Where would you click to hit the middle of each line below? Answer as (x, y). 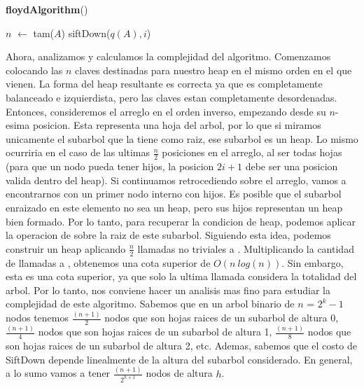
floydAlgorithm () (47, 9)
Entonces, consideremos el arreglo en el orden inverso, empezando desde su (166, 111)
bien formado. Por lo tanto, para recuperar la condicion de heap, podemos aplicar (181, 221)
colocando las (34, 70)
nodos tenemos (37, 318)
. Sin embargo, (313, 262)
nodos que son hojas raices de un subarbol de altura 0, (222, 318)
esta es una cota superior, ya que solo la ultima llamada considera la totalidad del (181, 276)
